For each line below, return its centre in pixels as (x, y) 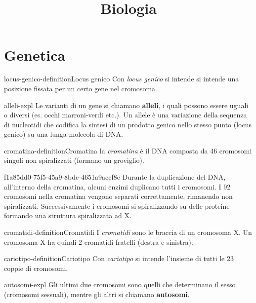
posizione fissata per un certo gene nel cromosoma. (81, 88)
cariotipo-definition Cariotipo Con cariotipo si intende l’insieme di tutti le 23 (119, 258)
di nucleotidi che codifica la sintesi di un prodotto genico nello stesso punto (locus (128, 124)
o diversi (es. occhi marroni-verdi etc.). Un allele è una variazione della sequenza (126, 115)
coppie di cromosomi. (36, 268)
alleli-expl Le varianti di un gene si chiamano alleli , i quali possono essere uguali (126, 105)
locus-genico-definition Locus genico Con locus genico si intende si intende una (122, 79)
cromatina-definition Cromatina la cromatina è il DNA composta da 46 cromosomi (128, 150)
